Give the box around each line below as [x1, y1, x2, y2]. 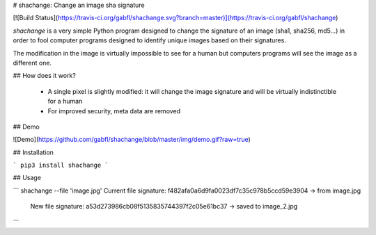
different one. [13, 58, 52, 67]
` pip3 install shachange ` [13, 161, 109, 170]
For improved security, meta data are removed [47, 106, 181, 115]
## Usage [13, 174, 42, 182]
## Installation [13, 148, 54, 156]
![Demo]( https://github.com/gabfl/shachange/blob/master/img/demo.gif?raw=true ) [13, 136, 251, 144]
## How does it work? [13, 72, 76, 80]
